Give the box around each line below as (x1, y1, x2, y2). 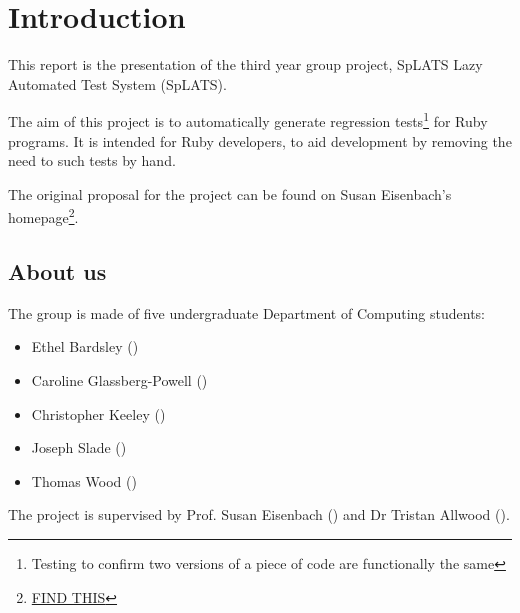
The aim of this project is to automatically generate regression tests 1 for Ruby (8, 108, 488, 131)
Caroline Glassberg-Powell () (31, 369, 208, 390)
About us (8, 255, 107, 286)
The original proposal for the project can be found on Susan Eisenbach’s (8, 183, 452, 204)
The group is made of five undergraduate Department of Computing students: (8, 302, 485, 323)
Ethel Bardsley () (31, 336, 139, 357)
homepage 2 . (8, 204, 79, 227)
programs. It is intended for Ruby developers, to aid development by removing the (8, 130, 512, 151)
